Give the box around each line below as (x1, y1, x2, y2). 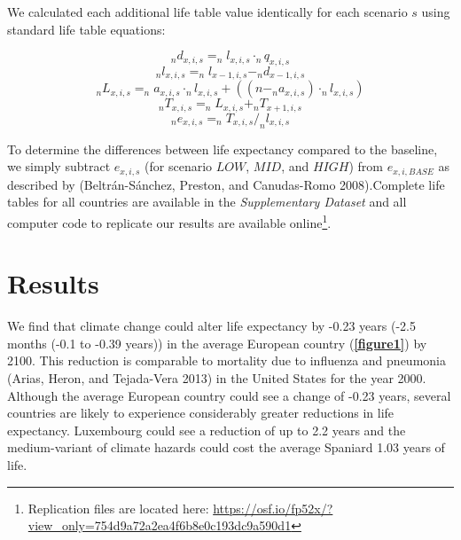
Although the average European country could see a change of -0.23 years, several (7, 386, 451, 404)
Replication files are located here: (27, 498, 209, 517)
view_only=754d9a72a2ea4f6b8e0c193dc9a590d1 (27, 516, 292, 535)
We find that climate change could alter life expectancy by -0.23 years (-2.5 (7, 317, 416, 335)
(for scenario (145, 157, 213, 176)
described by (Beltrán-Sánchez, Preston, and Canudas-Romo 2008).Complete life (7, 175, 445, 193)
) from (348, 157, 383, 176)
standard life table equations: (7, 20, 166, 38)
